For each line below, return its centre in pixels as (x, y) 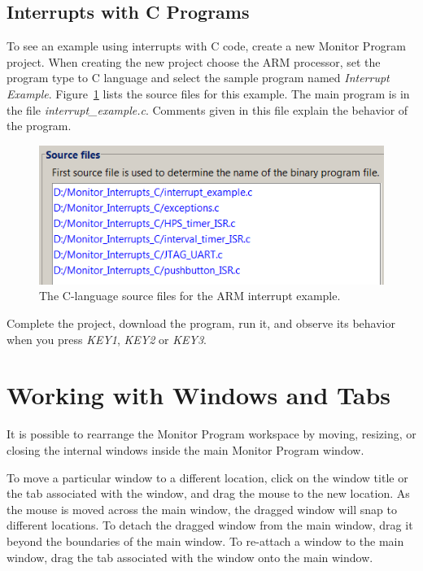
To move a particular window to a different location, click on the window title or (207, 477)
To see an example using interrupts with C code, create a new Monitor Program (207, 46)
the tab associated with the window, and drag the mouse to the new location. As (208, 493)
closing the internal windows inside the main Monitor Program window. (185, 449)
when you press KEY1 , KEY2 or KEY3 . (107, 339)
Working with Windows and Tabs (198, 395)
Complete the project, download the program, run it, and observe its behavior (201, 323)
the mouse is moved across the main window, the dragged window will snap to (202, 509)
